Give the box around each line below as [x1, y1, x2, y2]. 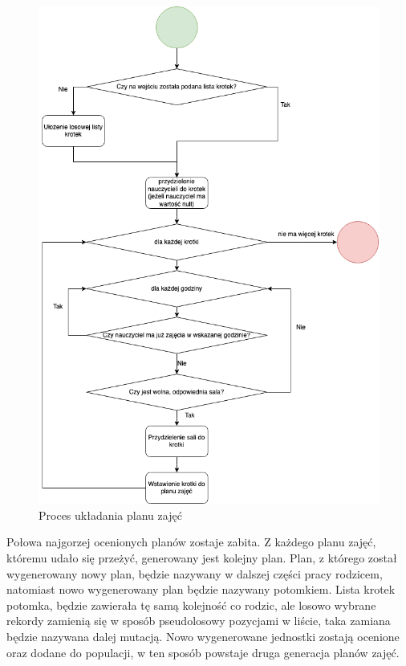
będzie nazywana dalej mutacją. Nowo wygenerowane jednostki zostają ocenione [6, 627, 400, 644]
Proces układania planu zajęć [39, 506, 182, 523]
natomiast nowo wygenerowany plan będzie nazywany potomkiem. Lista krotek [6, 581, 396, 598]
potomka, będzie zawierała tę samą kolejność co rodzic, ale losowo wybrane [6, 596, 376, 613]
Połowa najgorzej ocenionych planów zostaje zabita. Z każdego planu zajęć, [6, 533, 376, 550]
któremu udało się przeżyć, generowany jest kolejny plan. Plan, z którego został [6, 550, 397, 566]
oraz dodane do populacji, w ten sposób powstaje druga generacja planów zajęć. [6, 644, 400, 660]
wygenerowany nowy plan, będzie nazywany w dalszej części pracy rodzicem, [6, 565, 383, 582]
